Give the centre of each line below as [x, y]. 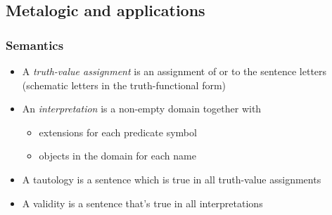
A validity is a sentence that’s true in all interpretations [142, 203]
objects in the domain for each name [117, 156]
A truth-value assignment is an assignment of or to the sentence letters [174, 71]
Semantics [35, 45]
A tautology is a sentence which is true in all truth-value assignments [172, 179]
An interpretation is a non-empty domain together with [142, 109]
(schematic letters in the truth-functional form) [124, 85]
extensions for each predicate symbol [118, 132]
